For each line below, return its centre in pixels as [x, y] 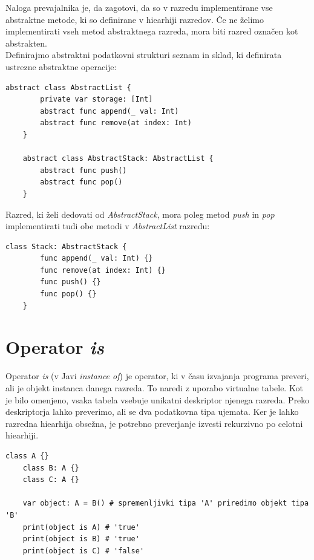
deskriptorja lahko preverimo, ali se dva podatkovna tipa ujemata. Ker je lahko [152, 412]
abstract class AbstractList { [68, 87]
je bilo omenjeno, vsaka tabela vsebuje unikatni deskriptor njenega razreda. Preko [158, 399]
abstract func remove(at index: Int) [116, 123]
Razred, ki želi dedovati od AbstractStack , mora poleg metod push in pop [140, 214]
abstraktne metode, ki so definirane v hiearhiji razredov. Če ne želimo [135, 19]
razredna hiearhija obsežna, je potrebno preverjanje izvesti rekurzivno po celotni [154, 423]
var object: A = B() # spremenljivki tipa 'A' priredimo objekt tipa [166, 503]
